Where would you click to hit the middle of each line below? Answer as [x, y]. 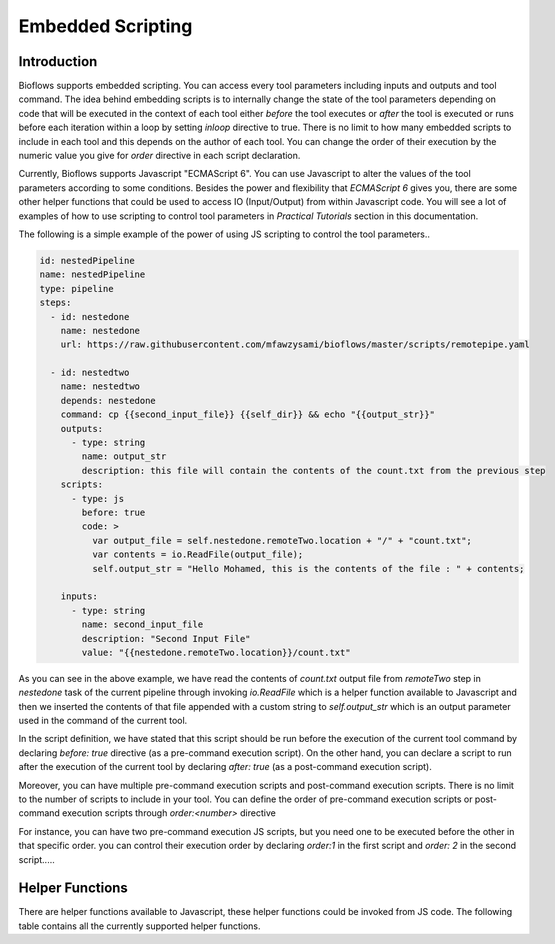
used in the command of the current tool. [103, 721]
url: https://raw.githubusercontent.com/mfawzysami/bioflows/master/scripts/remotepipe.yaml [295, 344]
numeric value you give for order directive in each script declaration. [159, 156]
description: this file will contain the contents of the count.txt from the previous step [313, 470]
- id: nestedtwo [90, 373]
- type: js [98, 498]
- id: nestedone [90, 316]
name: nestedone [100, 330]
